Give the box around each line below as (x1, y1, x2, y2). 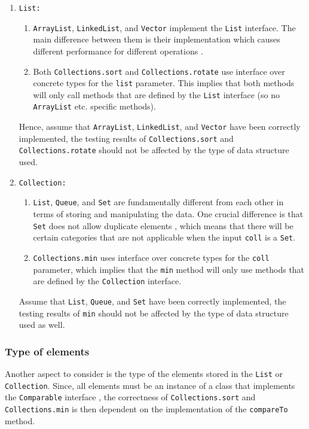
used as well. (19, 318, 65, 331)
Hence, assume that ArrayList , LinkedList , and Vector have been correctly (19, 120, 301, 133)
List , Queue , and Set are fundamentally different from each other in (33, 196, 284, 208)
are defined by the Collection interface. (33, 275, 182, 287)
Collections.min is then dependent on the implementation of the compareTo (5, 402, 288, 415)
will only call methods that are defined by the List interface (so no (33, 88, 280, 101)
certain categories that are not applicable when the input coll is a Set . (33, 231, 296, 244)
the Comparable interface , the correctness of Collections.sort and (5, 391, 256, 403)
